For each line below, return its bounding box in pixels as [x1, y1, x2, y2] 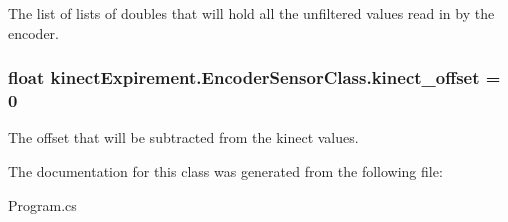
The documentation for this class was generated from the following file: [8, 160, 443, 181]
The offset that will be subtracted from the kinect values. [8, 127, 359, 148]
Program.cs [8, 194, 77, 215]
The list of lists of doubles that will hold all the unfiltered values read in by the [8, 3, 495, 23]
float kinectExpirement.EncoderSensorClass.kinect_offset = [8, 65, 501, 90]
